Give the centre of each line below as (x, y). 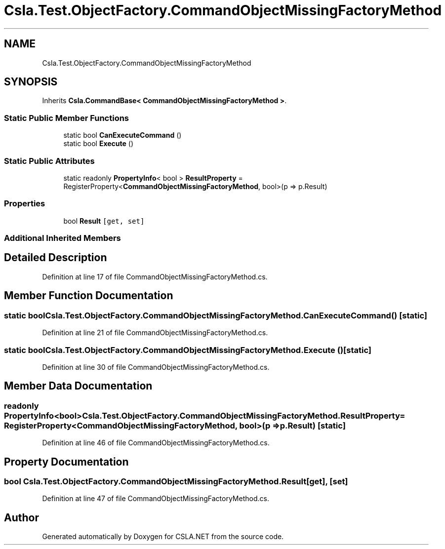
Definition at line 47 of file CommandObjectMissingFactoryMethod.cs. (156, 499)
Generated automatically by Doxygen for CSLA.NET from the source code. (163, 537)
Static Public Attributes (49, 161)
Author (21, 517)
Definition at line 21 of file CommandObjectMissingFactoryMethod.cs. (155, 333)
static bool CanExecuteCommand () (122, 135)
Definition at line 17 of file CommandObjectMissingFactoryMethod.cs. (155, 276)
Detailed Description (56, 258)
